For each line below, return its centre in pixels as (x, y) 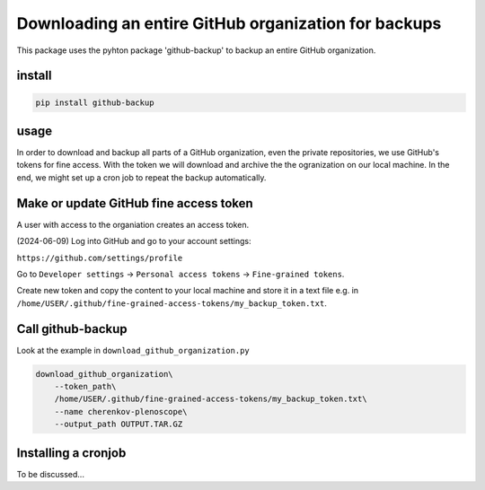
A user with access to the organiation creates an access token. (133, 224)
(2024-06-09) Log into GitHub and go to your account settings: (134, 241)
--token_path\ (85, 386)
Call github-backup (72, 329)
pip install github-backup (95, 102)
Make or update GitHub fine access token (135, 203)
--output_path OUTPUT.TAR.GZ (119, 424)
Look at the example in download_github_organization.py (133, 350)
